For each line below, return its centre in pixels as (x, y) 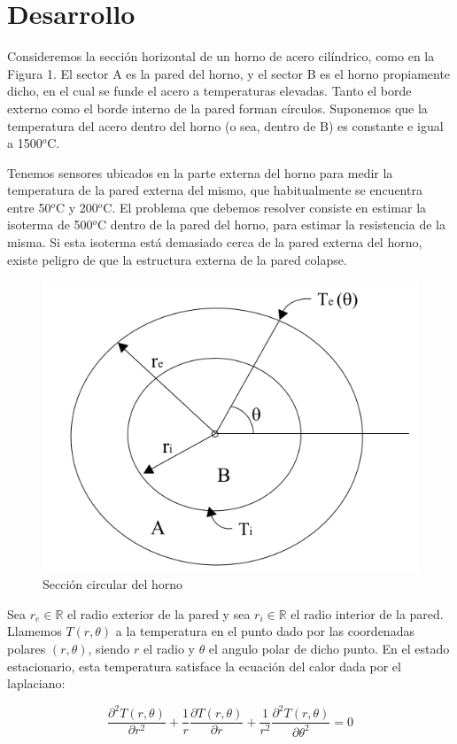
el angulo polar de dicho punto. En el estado (329, 649)
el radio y (169, 649)
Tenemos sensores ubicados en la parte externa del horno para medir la (200, 172)
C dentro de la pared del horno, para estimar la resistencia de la (271, 225)
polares (27, 649)
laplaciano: (36, 683)
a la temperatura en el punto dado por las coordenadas (265, 631)
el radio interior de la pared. (367, 613)
